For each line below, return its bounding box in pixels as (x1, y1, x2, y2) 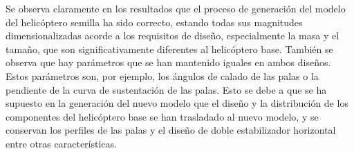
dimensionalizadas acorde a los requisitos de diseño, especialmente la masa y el (6, 28, 339, 43)
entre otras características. (6, 136, 117, 150)
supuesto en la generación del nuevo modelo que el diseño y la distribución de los (6, 96, 348, 110)
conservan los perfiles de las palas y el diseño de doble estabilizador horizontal (6, 123, 336, 137)
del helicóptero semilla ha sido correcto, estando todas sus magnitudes (6, 14, 303, 29)
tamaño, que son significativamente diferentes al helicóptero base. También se (6, 41, 333, 56)
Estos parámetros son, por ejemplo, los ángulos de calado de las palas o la (6, 68, 319, 83)
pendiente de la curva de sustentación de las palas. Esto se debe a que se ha (6, 82, 327, 96)
